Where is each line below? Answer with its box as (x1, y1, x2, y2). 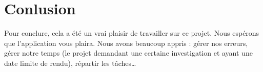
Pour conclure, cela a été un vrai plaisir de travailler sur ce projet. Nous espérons (4, 28, 259, 38)
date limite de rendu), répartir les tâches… (4, 57, 136, 68)
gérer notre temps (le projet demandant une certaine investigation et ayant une (4, 47, 253, 58)
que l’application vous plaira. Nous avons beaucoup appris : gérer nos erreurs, (4, 37, 248, 48)
